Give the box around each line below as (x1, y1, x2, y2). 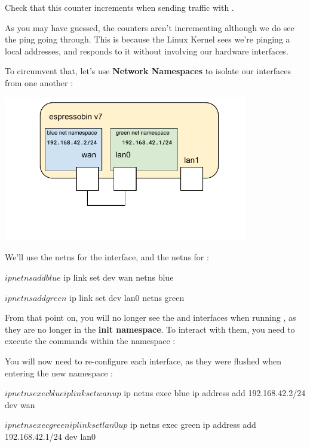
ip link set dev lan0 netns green (69, 291, 185, 303)
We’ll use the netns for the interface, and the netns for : (5, 251, 209, 263)
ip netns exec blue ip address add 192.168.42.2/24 (124, 387, 306, 399)
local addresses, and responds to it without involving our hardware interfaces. (5, 44, 288, 57)
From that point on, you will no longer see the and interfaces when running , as (5, 311, 296, 324)
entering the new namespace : (5, 366, 113, 379)
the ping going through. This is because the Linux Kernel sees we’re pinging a (5, 33, 290, 45)
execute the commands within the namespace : (5, 335, 176, 347)
